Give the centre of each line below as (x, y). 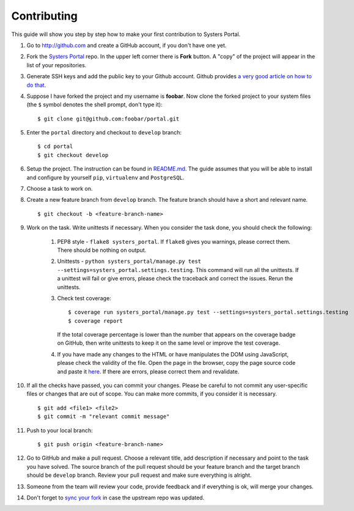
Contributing (44, 16)
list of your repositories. (57, 65)
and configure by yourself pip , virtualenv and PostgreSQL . (105, 177)
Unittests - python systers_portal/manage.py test (129, 261)
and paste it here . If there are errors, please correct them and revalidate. (148, 371)
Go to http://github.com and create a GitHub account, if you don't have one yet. (127, 45)
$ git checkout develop (73, 155)
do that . (36, 85)
